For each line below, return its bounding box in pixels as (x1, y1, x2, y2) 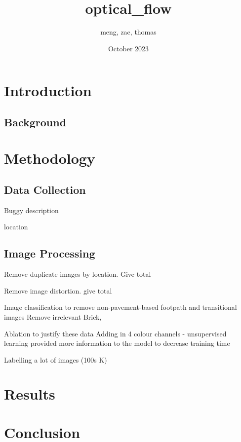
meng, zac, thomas (100, 27, 157, 37)
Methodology (4, 148, 95, 168)
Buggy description (4, 205, 59, 215)
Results (4, 383, 55, 404)
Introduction (4, 80, 92, 101)
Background (4, 114, 67, 129)
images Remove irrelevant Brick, (4, 312, 102, 322)
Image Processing (4, 246, 95, 261)
